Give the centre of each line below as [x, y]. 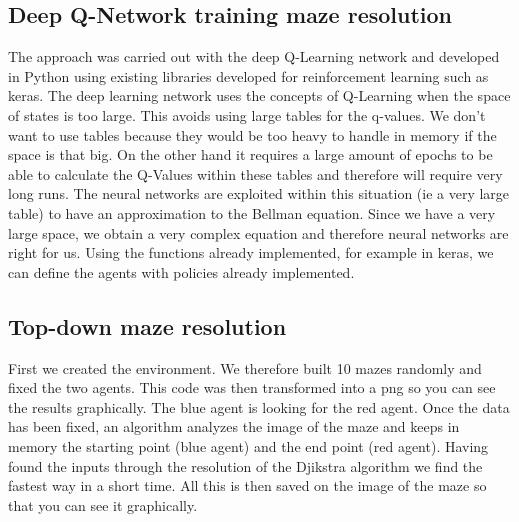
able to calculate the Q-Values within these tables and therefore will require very [255, 173]
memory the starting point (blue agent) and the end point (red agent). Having [248, 445]
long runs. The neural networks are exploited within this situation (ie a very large [259, 193]
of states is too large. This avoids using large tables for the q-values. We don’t [247, 114]
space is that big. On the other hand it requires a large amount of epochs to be [250, 154]
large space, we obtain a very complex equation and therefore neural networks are [258, 232]
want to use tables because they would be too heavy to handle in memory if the [252, 134]
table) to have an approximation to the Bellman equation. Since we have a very [252, 212]
